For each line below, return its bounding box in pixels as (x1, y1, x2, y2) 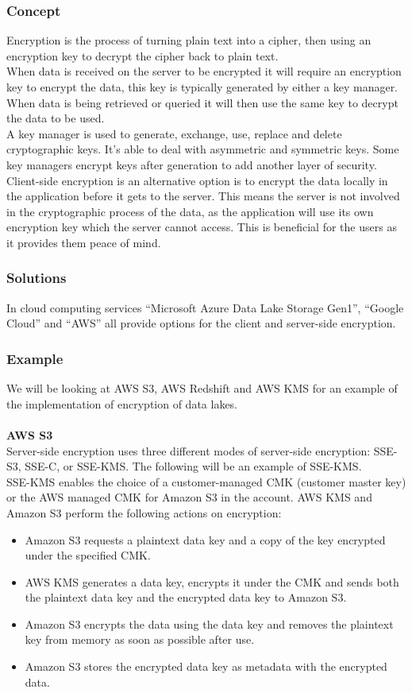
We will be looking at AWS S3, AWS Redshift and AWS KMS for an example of (6, 380, 398, 397)
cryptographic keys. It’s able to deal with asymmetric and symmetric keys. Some (6, 141, 399, 157)
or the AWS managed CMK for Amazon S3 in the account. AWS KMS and (6, 489, 372, 505)
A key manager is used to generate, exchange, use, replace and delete (6, 125, 342, 141)
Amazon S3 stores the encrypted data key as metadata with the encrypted (25, 658, 387, 675)
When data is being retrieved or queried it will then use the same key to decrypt (6, 94, 399, 110)
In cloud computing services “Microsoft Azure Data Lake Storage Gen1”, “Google (6, 299, 404, 316)
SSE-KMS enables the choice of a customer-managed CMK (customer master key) (6, 473, 406, 490)
